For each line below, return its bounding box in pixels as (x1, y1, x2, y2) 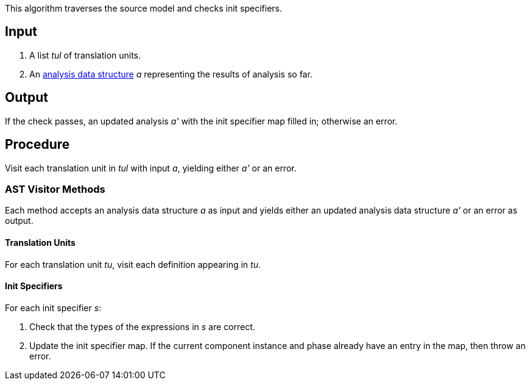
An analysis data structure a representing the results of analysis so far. (29, 68, 313, 79)
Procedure (5, 137, 70, 153)
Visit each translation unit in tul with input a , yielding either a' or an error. (5, 162, 297, 173)
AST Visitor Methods (5, 182, 105, 195)
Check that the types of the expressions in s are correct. (29, 321, 255, 332)
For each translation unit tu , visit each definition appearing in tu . (5, 259, 261, 270)
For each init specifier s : (5, 302, 102, 313)
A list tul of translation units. (29, 49, 141, 60)
